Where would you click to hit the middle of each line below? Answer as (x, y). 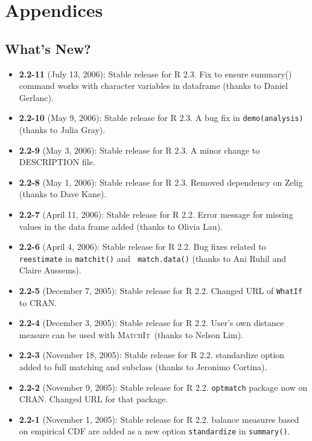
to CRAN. (38, 302)
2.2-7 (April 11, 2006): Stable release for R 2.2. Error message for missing (156, 214)
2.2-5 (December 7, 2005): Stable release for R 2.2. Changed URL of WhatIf (161, 291)
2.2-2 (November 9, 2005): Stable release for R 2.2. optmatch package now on (163, 387)
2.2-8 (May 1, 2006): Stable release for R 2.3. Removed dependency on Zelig (161, 182)
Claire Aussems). (50, 270)
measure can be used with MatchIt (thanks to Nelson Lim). (131, 334)
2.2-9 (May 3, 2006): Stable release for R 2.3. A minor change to (139, 150)
